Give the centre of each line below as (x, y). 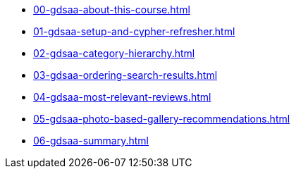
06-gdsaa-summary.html (91, 141)
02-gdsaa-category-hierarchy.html (114, 53)
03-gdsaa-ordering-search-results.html (125, 75)
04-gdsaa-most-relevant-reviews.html (122, 97)
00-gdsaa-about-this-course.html (112, 10)
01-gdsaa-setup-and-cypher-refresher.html (134, 31)
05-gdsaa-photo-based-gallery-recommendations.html (162, 119)
